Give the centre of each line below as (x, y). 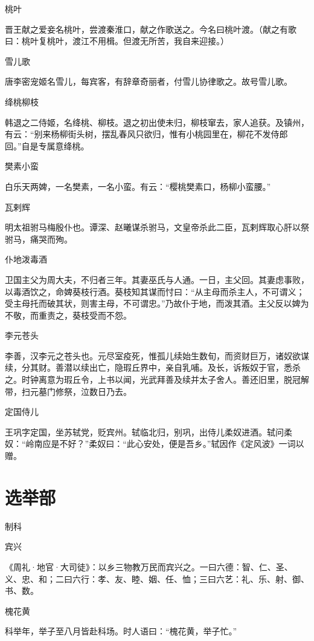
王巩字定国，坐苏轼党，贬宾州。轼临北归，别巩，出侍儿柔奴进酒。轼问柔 (149, 431)
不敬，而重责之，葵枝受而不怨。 (68, 315)
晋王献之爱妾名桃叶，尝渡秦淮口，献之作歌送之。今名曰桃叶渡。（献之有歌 (151, 29)
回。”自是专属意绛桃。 (47, 145)
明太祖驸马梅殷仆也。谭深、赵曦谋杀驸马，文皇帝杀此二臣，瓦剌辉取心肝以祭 (157, 227)
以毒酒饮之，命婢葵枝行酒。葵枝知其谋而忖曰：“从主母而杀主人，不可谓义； (155, 291)
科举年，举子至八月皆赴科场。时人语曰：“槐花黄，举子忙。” (121, 631)
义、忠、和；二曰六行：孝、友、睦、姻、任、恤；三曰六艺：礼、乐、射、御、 (157, 578)
